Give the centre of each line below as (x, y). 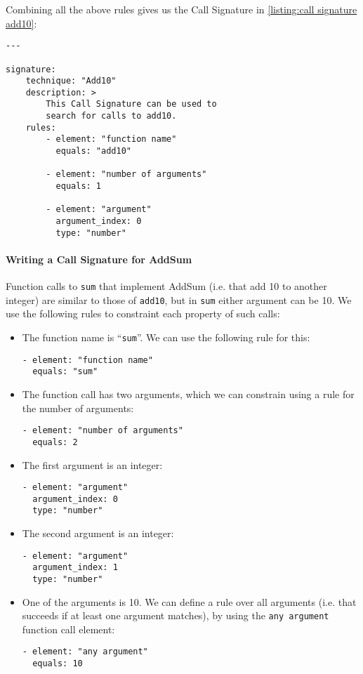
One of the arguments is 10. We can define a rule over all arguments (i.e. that (189, 601)
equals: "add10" (93, 151)
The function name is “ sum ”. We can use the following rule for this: (166, 337)
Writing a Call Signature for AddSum (99, 259)
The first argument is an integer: (92, 464)
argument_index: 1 (75, 568)
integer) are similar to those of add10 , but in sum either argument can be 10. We (179, 299)
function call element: (68, 629)
